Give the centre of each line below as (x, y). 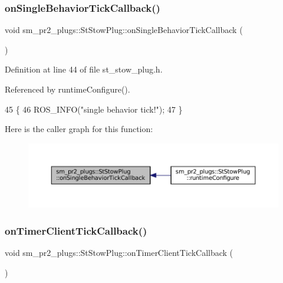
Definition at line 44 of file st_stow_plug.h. (84, 69)
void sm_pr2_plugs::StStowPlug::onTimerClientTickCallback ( (119, 253)
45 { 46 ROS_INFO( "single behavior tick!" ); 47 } (94, 109)
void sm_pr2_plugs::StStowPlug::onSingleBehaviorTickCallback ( (124, 30)
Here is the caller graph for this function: (79, 129)
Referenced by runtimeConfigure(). (68, 89)
